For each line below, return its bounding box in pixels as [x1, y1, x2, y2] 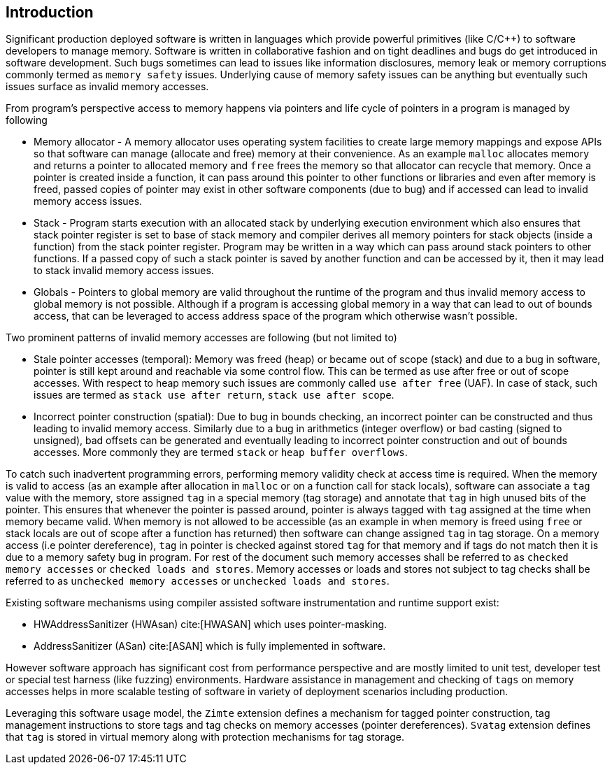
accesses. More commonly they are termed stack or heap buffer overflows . [34, 446, 408, 459]
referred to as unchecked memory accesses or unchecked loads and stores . [6, 575, 390, 587]
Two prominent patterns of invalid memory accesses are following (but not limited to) [6, 331, 397, 344]
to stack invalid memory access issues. [34, 264, 214, 277]
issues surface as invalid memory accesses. [6, 80, 209, 93]
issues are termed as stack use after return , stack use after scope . [34, 389, 394, 401]
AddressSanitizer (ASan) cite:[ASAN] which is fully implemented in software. [34, 640, 386, 653]
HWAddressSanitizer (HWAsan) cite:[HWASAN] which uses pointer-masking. [34, 618, 387, 631]
